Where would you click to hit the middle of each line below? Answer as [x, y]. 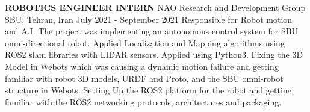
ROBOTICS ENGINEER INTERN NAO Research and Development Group [155, 7]
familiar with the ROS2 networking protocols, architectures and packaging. [143, 101]
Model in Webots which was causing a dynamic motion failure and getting [142, 66]
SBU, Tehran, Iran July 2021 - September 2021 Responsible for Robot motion [149, 19]
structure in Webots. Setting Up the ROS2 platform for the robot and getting [148, 90]
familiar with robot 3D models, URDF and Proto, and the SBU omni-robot [144, 78]
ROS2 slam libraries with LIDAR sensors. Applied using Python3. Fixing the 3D [154, 54]
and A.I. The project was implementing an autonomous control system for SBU [152, 31]
